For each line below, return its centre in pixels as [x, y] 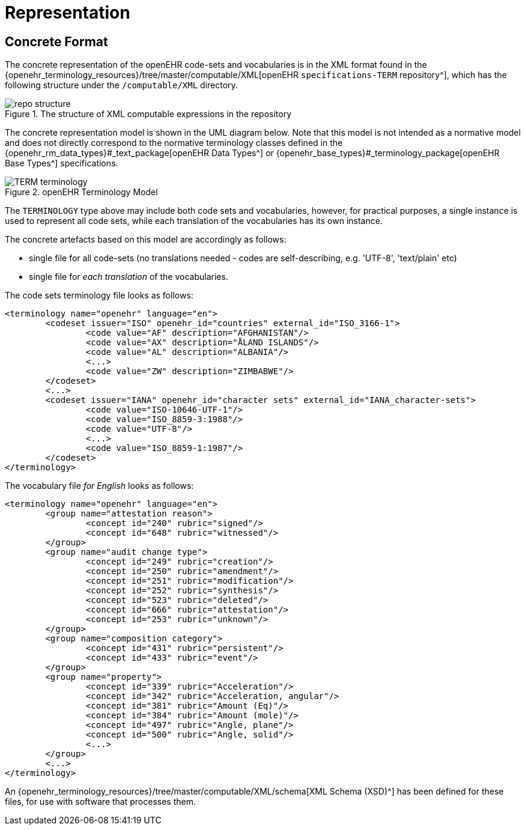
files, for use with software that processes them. [100, 802]
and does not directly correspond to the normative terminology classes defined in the [174, 143]
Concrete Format [56, 41]
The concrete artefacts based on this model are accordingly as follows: [146, 240]
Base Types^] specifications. [62, 163]
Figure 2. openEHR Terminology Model [81, 192]
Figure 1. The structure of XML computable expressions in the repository [148, 114]
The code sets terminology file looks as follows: [99, 295]
